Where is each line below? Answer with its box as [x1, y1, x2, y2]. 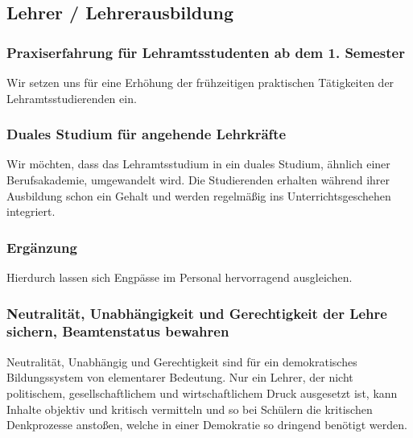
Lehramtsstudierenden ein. [6, 89, 137, 106]
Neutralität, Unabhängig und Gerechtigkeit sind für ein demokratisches [6, 353, 357, 370]
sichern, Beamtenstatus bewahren [6, 321, 229, 341]
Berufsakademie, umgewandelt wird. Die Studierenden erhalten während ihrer [6, 171, 390, 188]
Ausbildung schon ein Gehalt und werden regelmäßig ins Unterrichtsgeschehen [6, 187, 391, 204]
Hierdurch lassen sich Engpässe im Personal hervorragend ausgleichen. [6, 269, 353, 285]
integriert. [6, 203, 56, 220]
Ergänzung [6, 237, 77, 257]
